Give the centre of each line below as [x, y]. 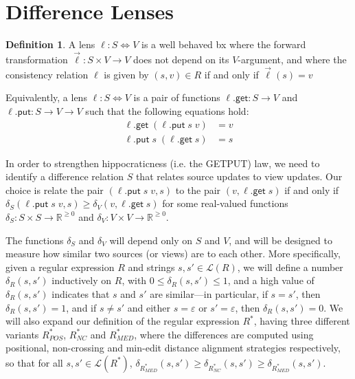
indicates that [81, 293]
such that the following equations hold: [167, 110]
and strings [151, 267]
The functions [35, 240]
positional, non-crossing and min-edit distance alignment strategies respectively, [173, 348]
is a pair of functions [177, 97]
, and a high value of [271, 280]
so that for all [34, 362]
